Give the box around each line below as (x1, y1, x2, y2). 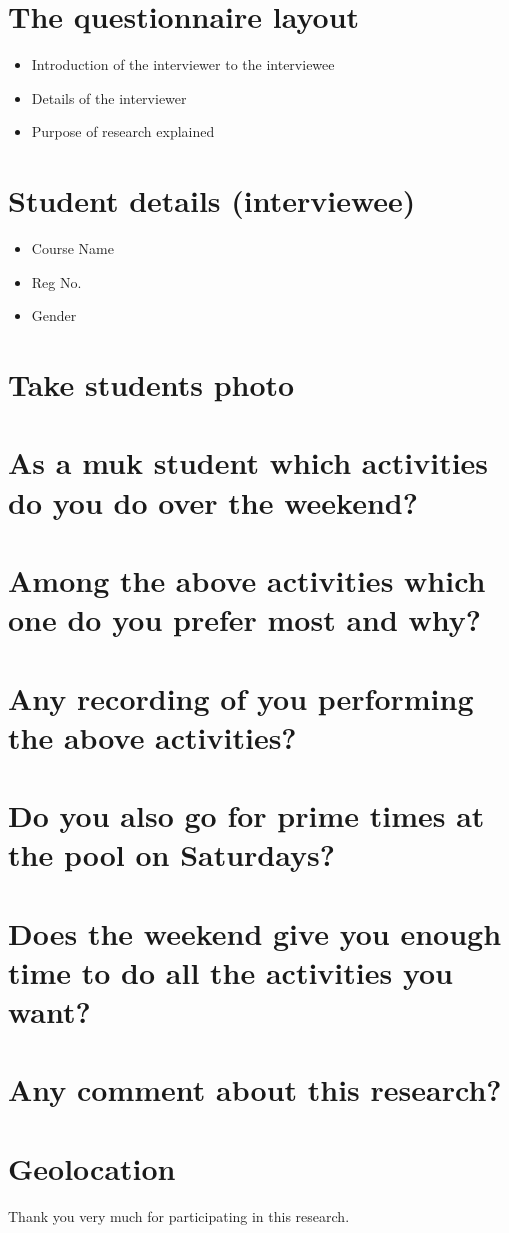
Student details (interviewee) (8, 180, 416, 221)
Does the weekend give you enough (8, 912, 502, 953)
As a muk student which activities (8, 442, 489, 483)
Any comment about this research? (8, 1069, 502, 1110)
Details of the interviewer (31, 87, 187, 108)
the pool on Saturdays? (8, 834, 335, 875)
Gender (31, 305, 77, 326)
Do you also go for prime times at (8, 795, 485, 836)
